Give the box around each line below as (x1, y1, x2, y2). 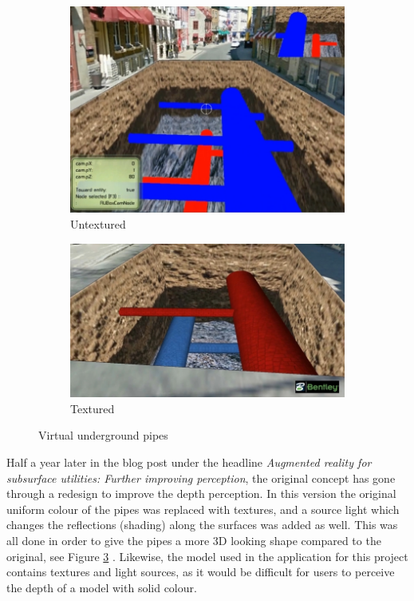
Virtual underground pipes (38, 427, 168, 444)
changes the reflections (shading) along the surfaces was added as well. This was (6, 516, 398, 533)
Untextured (70, 216, 126, 233)
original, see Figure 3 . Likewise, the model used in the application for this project (6, 547, 408, 564)
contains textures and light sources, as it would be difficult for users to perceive (6, 563, 395, 580)
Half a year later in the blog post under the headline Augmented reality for (6, 454, 372, 471)
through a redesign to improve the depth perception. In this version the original (6, 485, 396, 502)
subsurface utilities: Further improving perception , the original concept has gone (6, 469, 396, 486)
